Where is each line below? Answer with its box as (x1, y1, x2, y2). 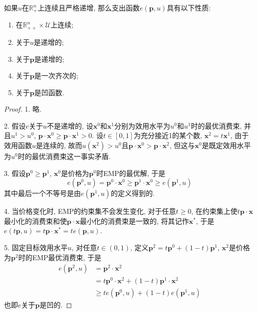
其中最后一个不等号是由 (4, 188, 81, 198)
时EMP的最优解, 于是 (96, 167, 166, 178)
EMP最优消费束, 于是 (32, 252, 102, 262)
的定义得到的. (110, 188, 155, 198)
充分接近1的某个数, (140, 130, 202, 141)
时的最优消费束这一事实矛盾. (17, 151, 111, 161)
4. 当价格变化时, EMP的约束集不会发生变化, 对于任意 (4, 206, 176, 216)
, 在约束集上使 (191, 206, 238, 216)
